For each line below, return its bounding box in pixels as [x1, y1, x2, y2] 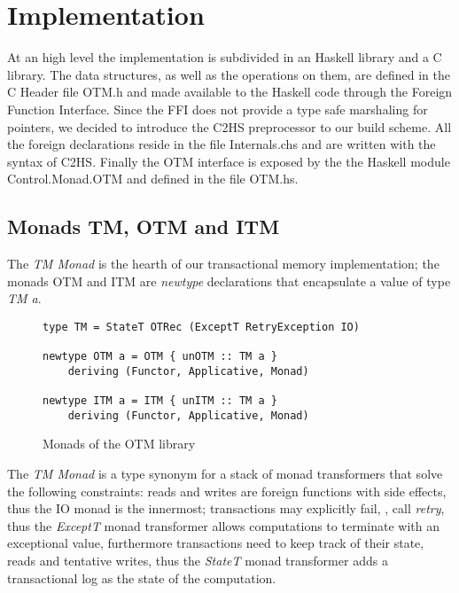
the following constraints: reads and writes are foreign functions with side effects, [7, 481, 447, 500]
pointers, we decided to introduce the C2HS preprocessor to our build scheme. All [7, 117, 452, 136]
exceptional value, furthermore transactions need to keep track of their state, [7, 534, 424, 552]
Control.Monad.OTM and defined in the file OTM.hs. [7, 169, 299, 188]
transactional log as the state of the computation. [7, 568, 276, 587]
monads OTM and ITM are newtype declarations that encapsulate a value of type [7, 271, 451, 290]
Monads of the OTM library [43, 434, 196, 453]
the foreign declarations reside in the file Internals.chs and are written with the [7, 135, 436, 153]
